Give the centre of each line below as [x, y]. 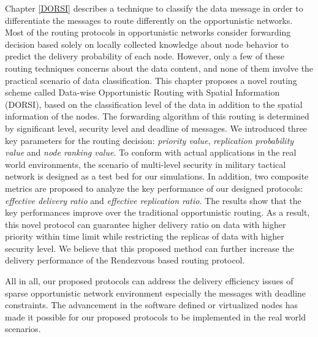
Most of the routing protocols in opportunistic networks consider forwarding [148, 32]
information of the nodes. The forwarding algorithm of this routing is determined [157, 116]
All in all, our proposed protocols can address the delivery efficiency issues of [149, 281]
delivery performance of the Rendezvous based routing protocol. [125, 260]
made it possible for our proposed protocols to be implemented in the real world [155, 316]
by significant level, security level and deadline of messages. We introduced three [156, 128]
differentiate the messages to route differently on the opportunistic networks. [149, 20]
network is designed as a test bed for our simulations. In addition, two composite [157, 176]
